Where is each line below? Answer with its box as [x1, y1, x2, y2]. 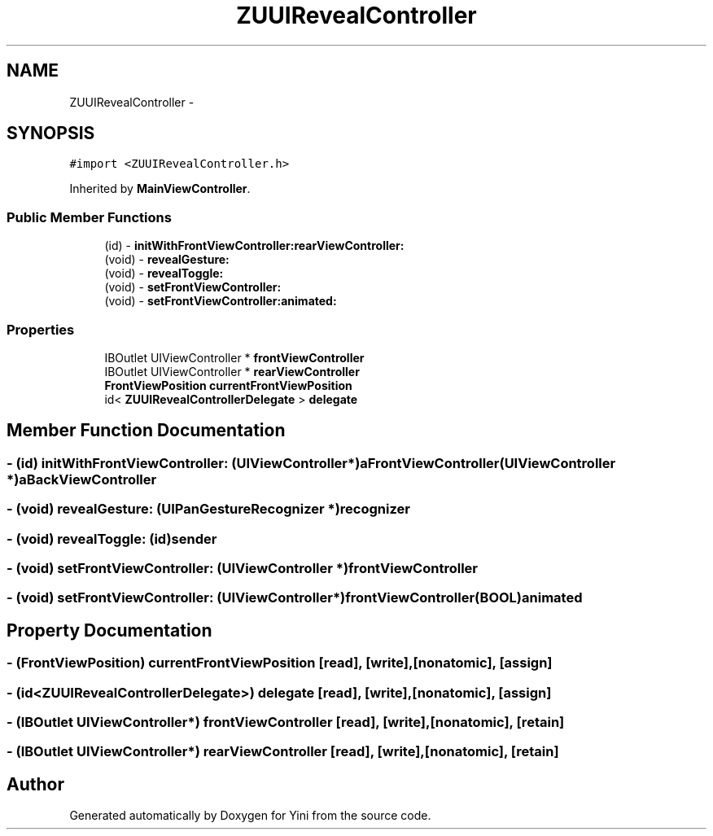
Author [7, 773, 64, 794]
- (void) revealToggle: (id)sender [7, 530, 217, 547]
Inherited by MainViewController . [69, 182, 251, 196]
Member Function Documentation [7, 420, 286, 441]
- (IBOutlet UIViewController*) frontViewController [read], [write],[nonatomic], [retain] [7, 713, 565, 730]
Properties [7, 321, 75, 338]
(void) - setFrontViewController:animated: [104, 294, 337, 309]
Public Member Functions [7, 208, 172, 225]
